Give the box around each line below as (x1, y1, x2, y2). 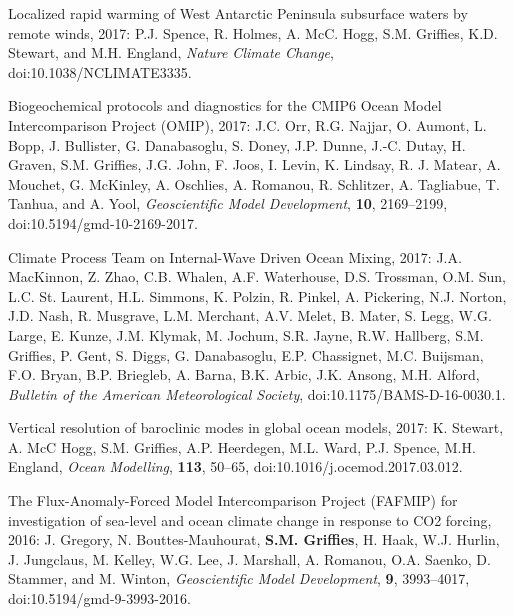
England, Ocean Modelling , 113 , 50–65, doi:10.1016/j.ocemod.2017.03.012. (8, 456, 463, 477)
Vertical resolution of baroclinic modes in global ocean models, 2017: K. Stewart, (8, 417, 504, 438)
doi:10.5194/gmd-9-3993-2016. (8, 588, 191, 609)
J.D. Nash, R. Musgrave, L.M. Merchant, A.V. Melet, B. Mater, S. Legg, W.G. (8, 305, 492, 326)
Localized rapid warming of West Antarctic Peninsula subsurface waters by (8, 3, 468, 23)
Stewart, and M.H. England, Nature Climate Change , (8, 42, 334, 63)
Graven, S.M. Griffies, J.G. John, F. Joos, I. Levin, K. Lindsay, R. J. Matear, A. (8, 154, 501, 175)
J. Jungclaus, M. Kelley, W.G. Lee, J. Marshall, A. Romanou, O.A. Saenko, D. (8, 548, 491, 569)
